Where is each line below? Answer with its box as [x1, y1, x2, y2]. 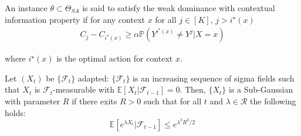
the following [250, 95, 296, 107]
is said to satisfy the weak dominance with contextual [82, 2, 275, 13]
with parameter [5, 95, 60, 107]
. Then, [180, 83, 206, 96]
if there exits [72, 95, 117, 107]
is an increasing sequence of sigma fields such [133, 72, 295, 84]
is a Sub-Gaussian [229, 83, 293, 96]
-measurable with [52, 83, 115, 96]
